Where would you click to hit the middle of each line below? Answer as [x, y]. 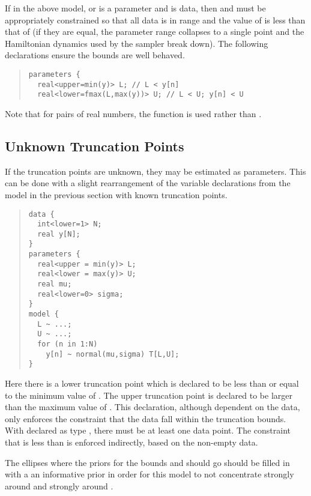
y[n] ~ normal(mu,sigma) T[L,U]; [113, 354]
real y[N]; [59, 234]
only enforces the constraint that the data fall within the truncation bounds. [146, 418]
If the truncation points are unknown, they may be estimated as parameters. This [155, 171]
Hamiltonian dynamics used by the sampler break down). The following [137, 43]
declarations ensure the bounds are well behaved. [95, 55]
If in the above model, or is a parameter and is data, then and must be [135, 8]
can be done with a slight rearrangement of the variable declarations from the [148, 183]
